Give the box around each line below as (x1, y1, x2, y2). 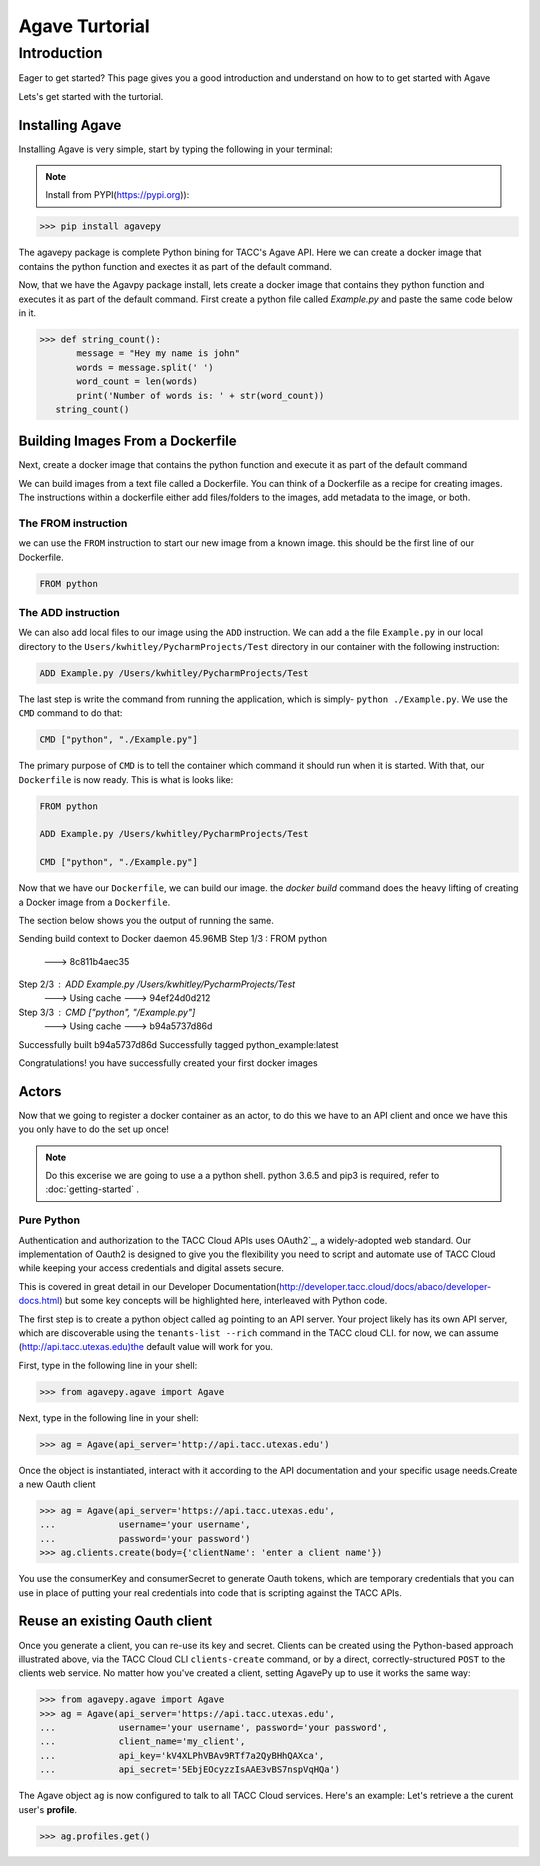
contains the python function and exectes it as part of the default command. (18, 260, 332, 272)
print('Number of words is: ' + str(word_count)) (76, 390, 325, 401)
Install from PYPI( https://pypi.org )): (45, 189, 190, 201)
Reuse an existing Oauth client (18, 1613, 213, 1630)
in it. (18, 307, 37, 319)
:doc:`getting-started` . (45, 1183, 140, 1195)
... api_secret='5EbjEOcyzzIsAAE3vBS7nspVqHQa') (39, 1764, 341, 1775)
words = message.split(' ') (76, 361, 214, 373)
